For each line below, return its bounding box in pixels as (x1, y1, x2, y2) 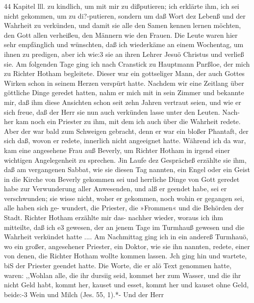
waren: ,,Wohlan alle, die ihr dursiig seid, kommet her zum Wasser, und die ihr (4, 270, 241, 280)
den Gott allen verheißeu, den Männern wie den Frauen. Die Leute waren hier (4, 29, 238, 40)
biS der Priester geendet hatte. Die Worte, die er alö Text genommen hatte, (4, 260, 231, 271)
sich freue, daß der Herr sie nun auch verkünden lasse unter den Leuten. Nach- (4, 106, 240, 117)
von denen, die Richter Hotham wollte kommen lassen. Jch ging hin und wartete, (4, 251, 247, 261)
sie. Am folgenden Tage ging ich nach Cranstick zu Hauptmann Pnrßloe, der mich (4, 58, 250, 69)
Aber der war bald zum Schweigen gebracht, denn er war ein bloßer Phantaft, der (4, 126, 249, 136)
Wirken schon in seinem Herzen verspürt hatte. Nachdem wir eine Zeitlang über (4, 77, 244, 88)
